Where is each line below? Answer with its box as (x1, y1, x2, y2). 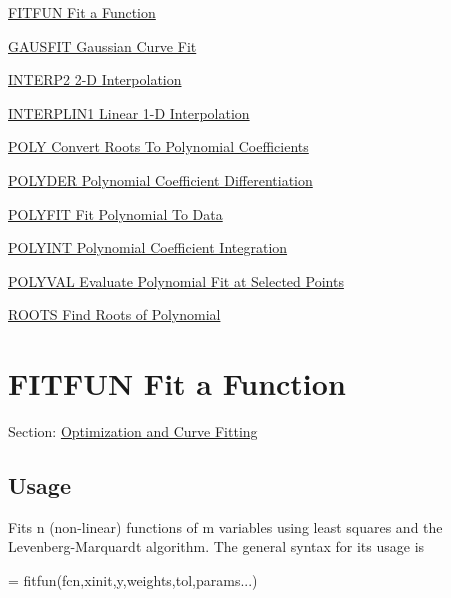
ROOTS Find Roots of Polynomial (8, 304, 221, 325)
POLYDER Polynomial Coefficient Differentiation (8, 169, 313, 190)
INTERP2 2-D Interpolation (8, 69, 182, 90)
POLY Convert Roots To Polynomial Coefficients (8, 136, 309, 157)
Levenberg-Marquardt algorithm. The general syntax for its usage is (8, 536, 425, 557)
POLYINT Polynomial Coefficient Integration (8, 237, 288, 258)
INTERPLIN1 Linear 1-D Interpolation (8, 102, 250, 123)
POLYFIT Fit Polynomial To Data (8, 203, 223, 224)
